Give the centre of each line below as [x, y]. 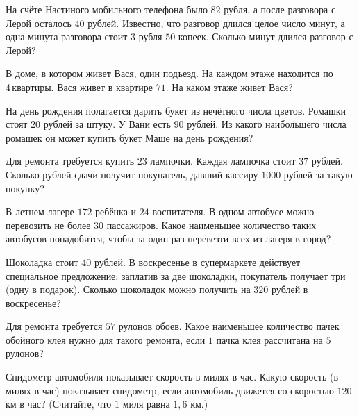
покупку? [25, 188]
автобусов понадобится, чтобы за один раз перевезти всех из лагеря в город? [168, 239]
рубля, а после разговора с [280, 9]
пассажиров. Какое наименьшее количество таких [211, 225]
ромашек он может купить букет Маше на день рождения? [130, 137]
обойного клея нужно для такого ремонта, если [106, 339]
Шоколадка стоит [42, 261]
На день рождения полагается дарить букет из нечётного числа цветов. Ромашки [176, 110]
